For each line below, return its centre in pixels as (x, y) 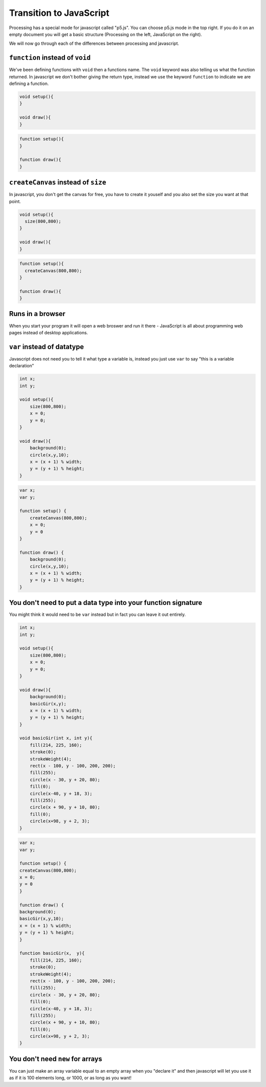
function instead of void (50, 58)
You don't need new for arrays (56, 1059)
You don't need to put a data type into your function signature (106, 603)
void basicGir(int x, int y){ (56, 738)
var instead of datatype (47, 346)
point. (15, 201)
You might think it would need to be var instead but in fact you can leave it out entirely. (98, 614)
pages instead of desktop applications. (49, 332)
